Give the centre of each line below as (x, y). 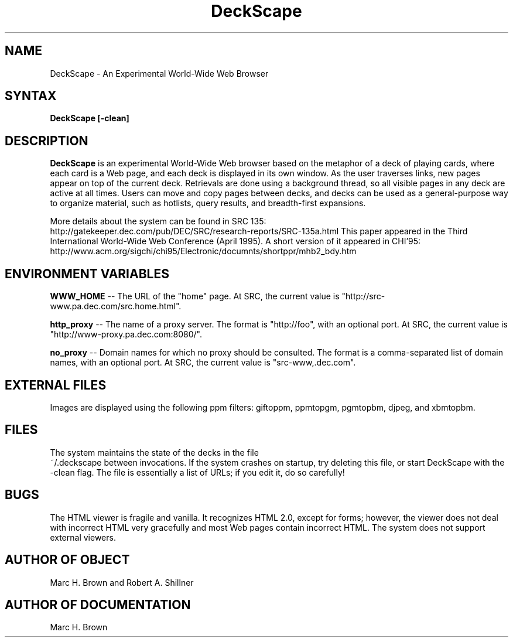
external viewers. (83, 537)
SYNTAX (31, 96)
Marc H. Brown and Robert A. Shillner (122, 582)
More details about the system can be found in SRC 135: (158, 221)
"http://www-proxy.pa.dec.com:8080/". (126, 334)
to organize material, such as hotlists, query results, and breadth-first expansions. (208, 203)
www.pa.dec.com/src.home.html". (116, 306)
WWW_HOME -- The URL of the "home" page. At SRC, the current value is (195, 296)
